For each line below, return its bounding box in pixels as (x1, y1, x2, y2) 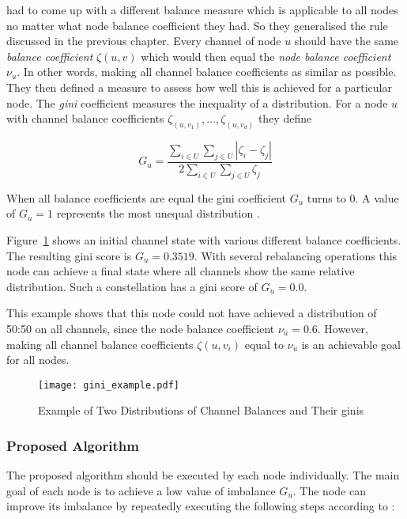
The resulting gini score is (6, 247, 132, 263)
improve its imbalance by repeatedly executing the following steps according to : (6, 498, 395, 514)
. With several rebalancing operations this (194, 247, 398, 263)
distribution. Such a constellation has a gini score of (6, 278, 258, 294)
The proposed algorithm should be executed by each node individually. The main (6, 467, 400, 483)
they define (258, 110, 312, 127)
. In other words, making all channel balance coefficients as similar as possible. (17, 63, 397, 80)
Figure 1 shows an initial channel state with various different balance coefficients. (6, 232, 401, 248)
